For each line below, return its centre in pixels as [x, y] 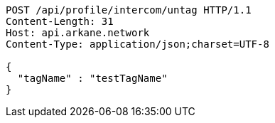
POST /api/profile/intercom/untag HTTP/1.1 [129, 10]
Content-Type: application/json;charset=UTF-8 [137, 44]
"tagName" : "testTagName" [92, 78]
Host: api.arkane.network [78, 33]
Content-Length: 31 [60, 21]
